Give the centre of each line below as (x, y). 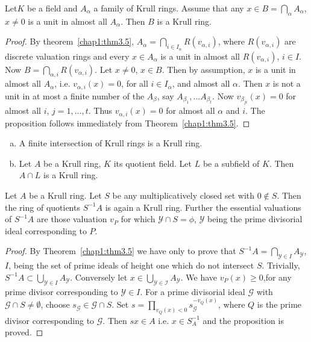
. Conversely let (99, 277)
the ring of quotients (42, 207)
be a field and (52, 8)
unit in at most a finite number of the (75, 95)
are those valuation (72, 219)
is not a (287, 83)
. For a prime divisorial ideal (193, 291)
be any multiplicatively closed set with (184, 195)
